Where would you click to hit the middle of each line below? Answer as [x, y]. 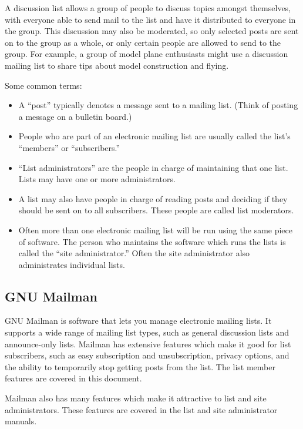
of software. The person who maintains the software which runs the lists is [152, 241]
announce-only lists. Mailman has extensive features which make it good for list [148, 343]
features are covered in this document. [73, 378]
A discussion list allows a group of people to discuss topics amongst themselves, [148, 8]
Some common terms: [43, 85]
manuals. [21, 421]
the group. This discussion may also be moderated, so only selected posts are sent [152, 31]
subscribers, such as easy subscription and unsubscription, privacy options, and [147, 355]
